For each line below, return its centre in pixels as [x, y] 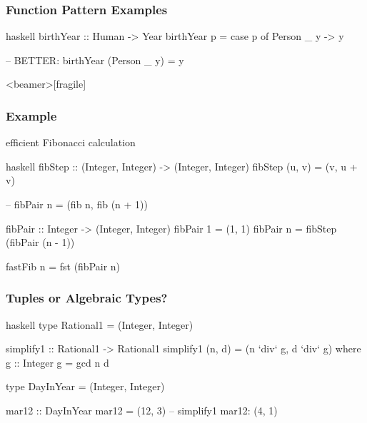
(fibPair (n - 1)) [40, 242]
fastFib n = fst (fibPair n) [63, 266]
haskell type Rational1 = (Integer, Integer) [100, 324]
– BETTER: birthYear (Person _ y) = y [95, 60]
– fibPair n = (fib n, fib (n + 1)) [77, 204]
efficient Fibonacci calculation [71, 142]
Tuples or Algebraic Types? [87, 298]
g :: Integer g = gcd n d [57, 362]
